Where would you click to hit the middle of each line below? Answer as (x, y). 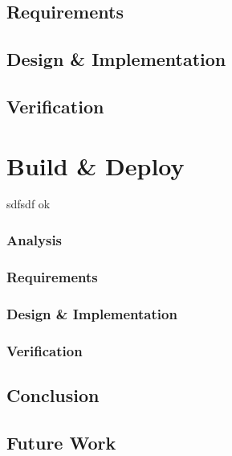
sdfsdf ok (28, 204)
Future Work (61, 442)
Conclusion (53, 394)
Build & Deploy (96, 165)
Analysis (35, 239)
